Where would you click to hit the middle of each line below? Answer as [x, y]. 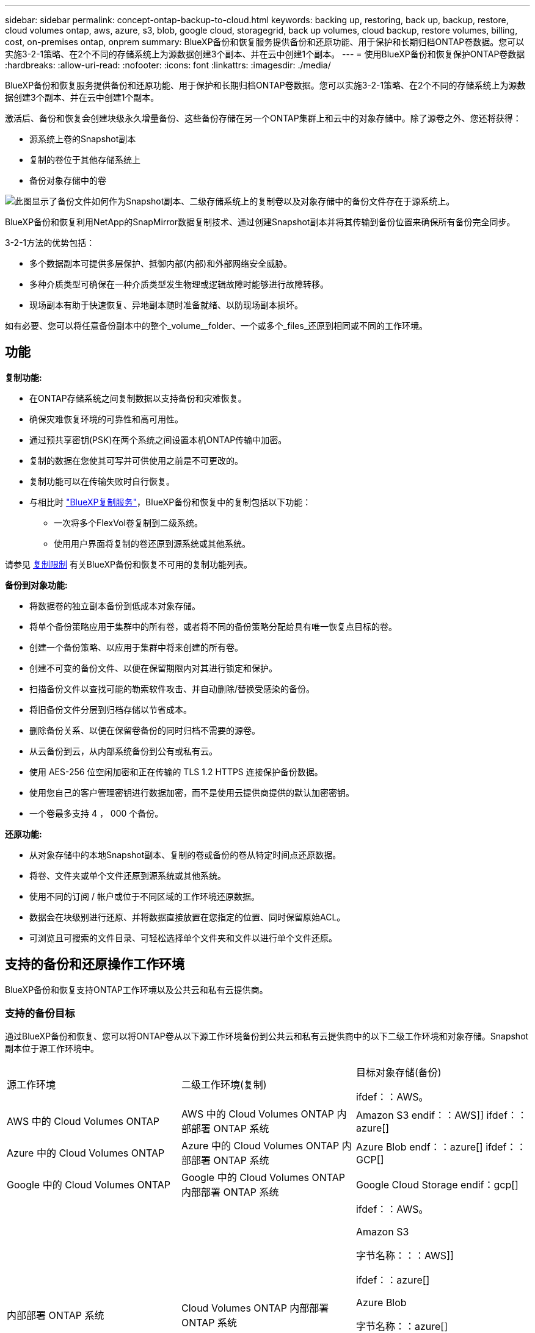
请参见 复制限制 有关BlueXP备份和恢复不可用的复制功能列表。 [129, 564]
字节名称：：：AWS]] [405, 1256]
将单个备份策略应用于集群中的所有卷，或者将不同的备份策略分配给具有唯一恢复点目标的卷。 [213, 626]
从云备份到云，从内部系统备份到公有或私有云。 [123, 751]
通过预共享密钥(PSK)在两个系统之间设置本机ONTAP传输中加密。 [158, 439]
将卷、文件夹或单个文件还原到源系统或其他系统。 [128, 875]
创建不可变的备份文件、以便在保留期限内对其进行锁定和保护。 [153, 668]
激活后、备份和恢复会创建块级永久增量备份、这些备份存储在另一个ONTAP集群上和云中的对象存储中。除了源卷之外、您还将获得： [263, 118]
